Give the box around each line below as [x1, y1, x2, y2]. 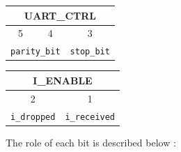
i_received [65, 112, 116, 122]
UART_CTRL [24, 8, 97, 22]
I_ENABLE [33, 73, 93, 87]
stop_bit [70, 47, 110, 57]
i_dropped [10, 112, 56, 122]
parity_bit [10, 47, 61, 57]
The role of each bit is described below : [6, 135, 176, 149]
